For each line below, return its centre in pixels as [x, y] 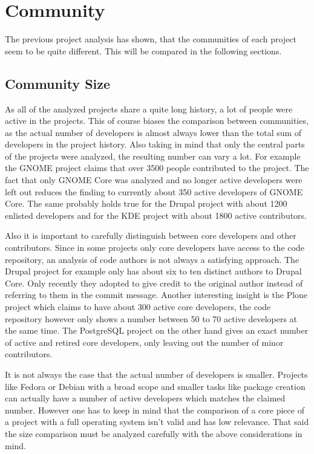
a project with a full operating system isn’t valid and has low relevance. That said [157, 422]
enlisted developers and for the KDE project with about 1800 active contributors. [156, 215]
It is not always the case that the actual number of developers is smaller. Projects [156, 374]
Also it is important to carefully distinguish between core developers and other [151, 235]
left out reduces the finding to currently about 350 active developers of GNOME [154, 191]
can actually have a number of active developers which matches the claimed [145, 398]
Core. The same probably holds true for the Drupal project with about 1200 [146, 203]
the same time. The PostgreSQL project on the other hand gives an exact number [157, 330]
